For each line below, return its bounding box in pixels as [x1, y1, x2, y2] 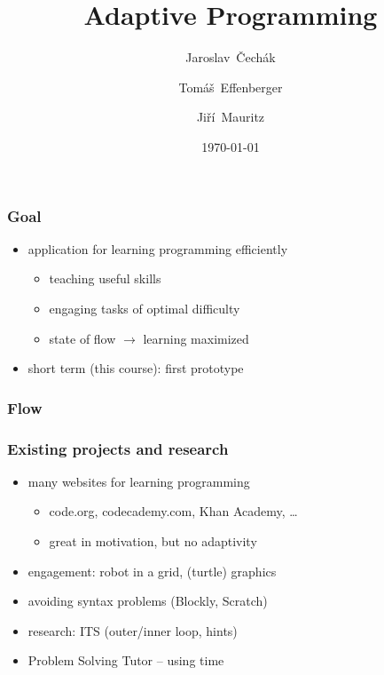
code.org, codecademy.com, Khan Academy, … [49, 502, 298, 520]
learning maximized [143, 329, 249, 347]
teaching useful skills [49, 269, 161, 288]
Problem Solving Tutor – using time [27, 651, 224, 670]
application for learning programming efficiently [27, 239, 288, 258]
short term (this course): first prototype [27, 359, 244, 377]
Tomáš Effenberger [178, 77, 283, 96]
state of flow [49, 329, 116, 347]
